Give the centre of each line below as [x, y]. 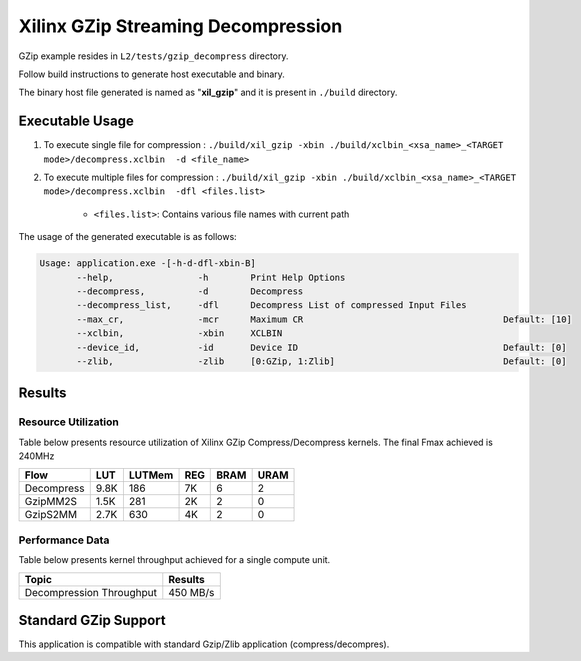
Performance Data [64, 540]
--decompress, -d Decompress [190, 291]
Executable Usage [76, 121]
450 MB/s [191, 592]
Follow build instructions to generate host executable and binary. [151, 74]
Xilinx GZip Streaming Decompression [180, 26]
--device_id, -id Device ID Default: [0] [321, 347]
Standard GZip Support [92, 620]
